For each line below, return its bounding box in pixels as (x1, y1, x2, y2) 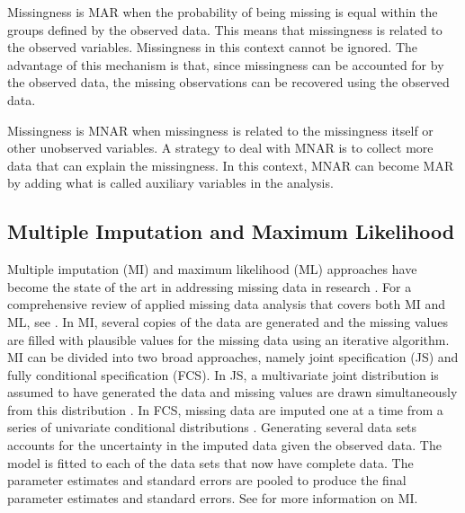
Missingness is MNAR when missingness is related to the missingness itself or (7, 120, 434, 139)
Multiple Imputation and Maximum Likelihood (7, 217, 455, 245)
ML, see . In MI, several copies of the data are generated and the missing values (7, 312, 448, 331)
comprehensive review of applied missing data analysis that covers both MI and (7, 295, 446, 314)
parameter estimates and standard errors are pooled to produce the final (7, 471, 407, 490)
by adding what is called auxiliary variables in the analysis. (7, 173, 334, 192)
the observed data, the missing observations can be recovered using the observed (7, 73, 450, 92)
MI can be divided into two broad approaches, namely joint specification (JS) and (7, 348, 459, 367)
